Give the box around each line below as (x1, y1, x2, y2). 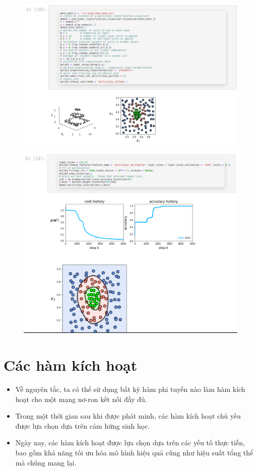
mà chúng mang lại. (15, 457, 77, 467)
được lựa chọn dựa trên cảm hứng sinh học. (15, 420, 150, 431)
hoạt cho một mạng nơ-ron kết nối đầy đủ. (15, 393, 147, 404)
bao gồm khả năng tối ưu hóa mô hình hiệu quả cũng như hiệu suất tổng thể (15, 447, 253, 458)
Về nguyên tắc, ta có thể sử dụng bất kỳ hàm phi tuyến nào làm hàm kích (15, 384, 245, 394)
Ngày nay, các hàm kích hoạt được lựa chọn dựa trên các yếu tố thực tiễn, (15, 437, 245, 448)
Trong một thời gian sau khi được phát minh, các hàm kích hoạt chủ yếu (15, 411, 241, 421)
